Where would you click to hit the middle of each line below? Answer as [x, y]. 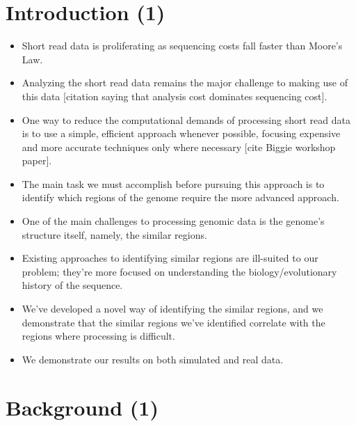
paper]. [37, 160]
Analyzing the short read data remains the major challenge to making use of [185, 82]
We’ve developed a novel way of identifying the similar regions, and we [172, 309]
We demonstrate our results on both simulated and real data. [153, 359]
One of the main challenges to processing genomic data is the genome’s [173, 221]
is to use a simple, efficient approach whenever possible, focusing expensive [181, 133]
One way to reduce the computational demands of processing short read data [186, 119]
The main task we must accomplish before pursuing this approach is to [173, 183]
